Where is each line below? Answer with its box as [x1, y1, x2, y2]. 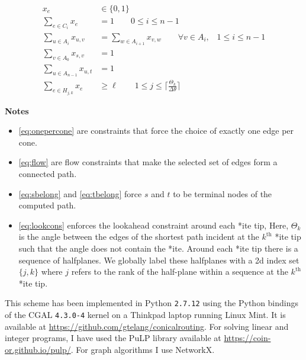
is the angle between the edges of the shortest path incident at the [18, 230, 259, 243]
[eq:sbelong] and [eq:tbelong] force [18, 187, 142, 200]
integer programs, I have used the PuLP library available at [5, 332, 221, 344]
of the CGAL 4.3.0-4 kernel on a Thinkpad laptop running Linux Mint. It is [5, 308, 286, 320]
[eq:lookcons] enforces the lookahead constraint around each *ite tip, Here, [18, 218, 289, 231]
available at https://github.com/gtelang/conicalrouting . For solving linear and [5, 320, 289, 332]
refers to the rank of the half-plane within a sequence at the [71, 265, 288, 278]
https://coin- [224, 332, 271, 344]
